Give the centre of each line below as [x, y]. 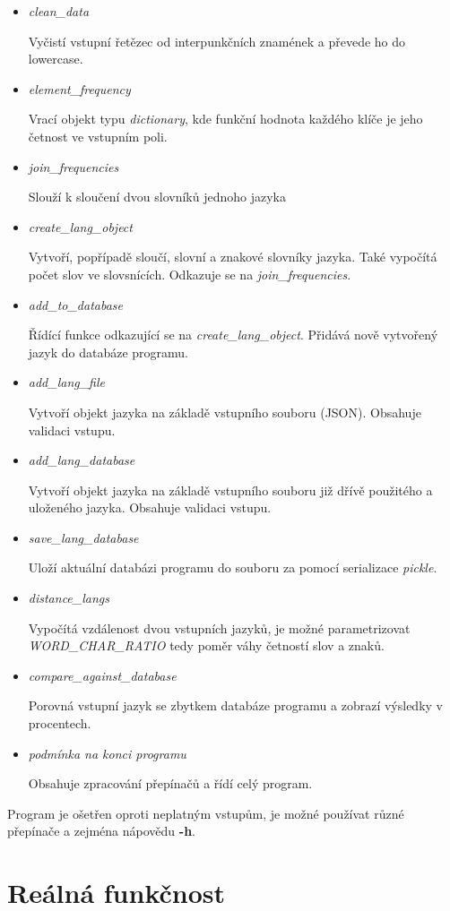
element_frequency [79, 88]
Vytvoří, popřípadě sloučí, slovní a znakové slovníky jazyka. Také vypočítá [233, 257]
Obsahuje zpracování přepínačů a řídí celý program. [170, 783]
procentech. [60, 723]
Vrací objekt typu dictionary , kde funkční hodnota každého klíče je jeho [225, 119]
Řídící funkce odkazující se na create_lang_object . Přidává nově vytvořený [233, 335]
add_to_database [76, 304]
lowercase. [56, 59]
